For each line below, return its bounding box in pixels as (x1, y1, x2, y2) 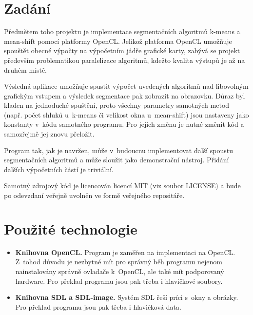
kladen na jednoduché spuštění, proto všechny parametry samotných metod (4, 100, 230, 110)
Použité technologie (4, 218, 137, 238)
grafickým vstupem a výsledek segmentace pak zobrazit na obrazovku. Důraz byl (4, 90, 245, 100)
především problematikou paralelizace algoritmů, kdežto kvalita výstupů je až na (4, 55, 245, 65)
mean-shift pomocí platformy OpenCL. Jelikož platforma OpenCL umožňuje (4, 36, 232, 46)
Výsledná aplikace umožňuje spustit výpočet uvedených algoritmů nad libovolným (4, 81, 249, 91)
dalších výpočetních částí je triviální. (4, 164, 114, 174)
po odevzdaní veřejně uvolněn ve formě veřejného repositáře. (4, 190, 185, 200)
